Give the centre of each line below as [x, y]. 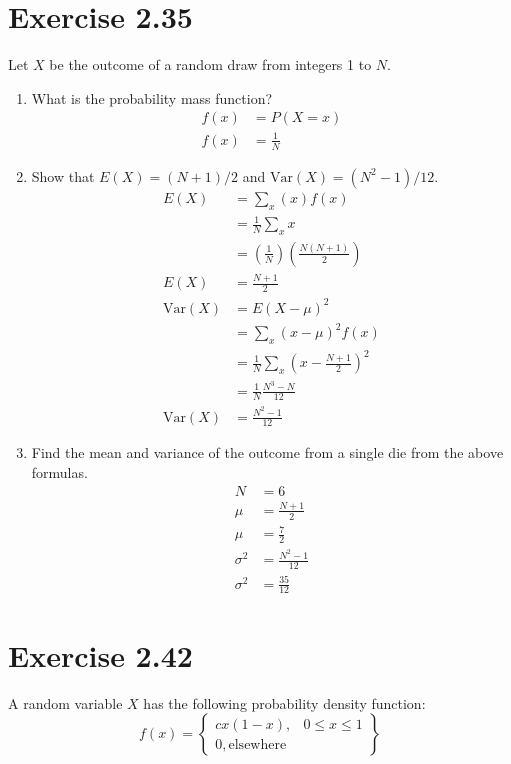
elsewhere [257, 744]
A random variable [65, 702]
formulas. [59, 471]
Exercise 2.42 [100, 654]
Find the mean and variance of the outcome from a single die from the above [267, 452]
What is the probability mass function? [152, 97]
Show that [63, 175]
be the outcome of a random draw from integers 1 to [210, 64]
